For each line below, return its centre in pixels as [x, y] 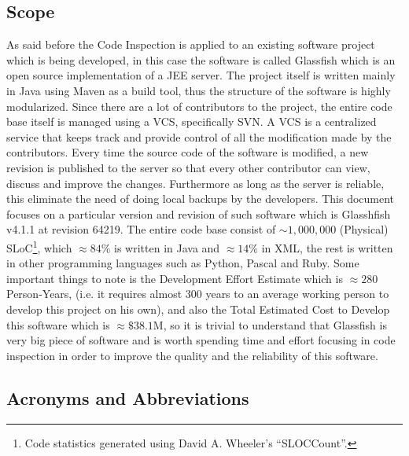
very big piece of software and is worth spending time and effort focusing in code [201, 340]
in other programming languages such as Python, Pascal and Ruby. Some [183, 263]
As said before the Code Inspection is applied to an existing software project [191, 44]
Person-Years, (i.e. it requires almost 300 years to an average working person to [198, 294]
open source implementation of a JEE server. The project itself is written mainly [201, 75]
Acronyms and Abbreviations [128, 397]
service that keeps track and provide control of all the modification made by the [199, 136]
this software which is [58, 324]
